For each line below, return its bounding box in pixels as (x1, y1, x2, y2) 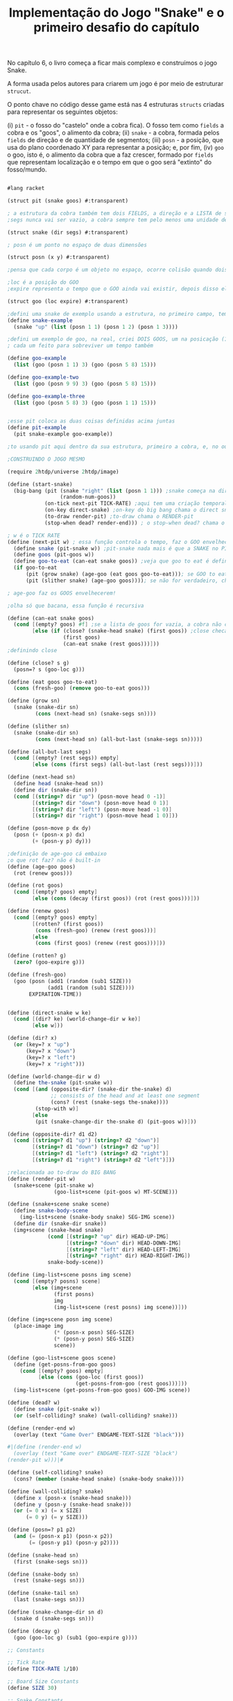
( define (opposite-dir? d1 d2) (7, 1131, 98, 1138)
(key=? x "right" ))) (25, 1060, 85, 1068)
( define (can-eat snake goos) (7, 615, 95, 622)
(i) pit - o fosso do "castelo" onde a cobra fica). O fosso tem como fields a (7, 121, 224, 130)
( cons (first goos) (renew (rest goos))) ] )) (35, 940, 166, 947)
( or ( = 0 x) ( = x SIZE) (13, 1507, 82, 1514)
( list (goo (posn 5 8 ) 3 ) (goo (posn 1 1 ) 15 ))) (13, 399, 157, 407)
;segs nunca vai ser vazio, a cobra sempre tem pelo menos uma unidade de (7, 216, 228, 223)
